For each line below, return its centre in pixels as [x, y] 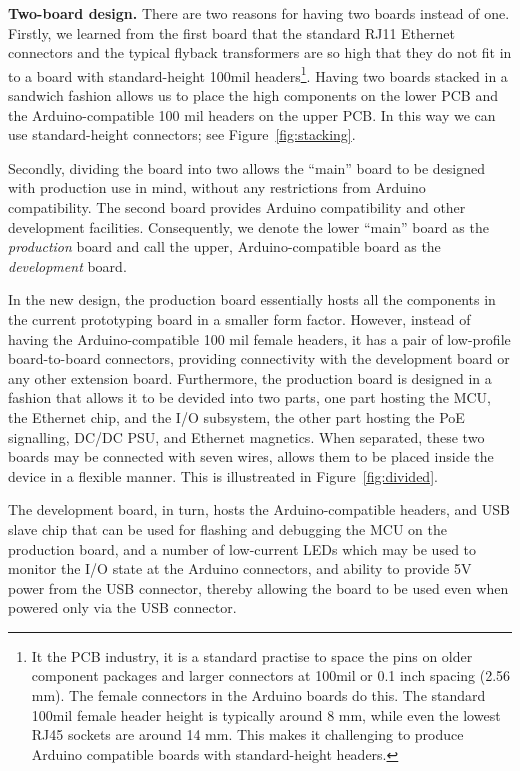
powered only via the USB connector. [122, 607]
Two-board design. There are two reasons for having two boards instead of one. [259, 13]
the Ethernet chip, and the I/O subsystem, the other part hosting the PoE [236, 416]
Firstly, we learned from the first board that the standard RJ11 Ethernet [231, 32]
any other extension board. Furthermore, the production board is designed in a [250, 377]
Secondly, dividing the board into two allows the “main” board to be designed [247, 167]
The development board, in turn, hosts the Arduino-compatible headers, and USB [259, 509]
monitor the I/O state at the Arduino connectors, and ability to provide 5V [240, 568]
